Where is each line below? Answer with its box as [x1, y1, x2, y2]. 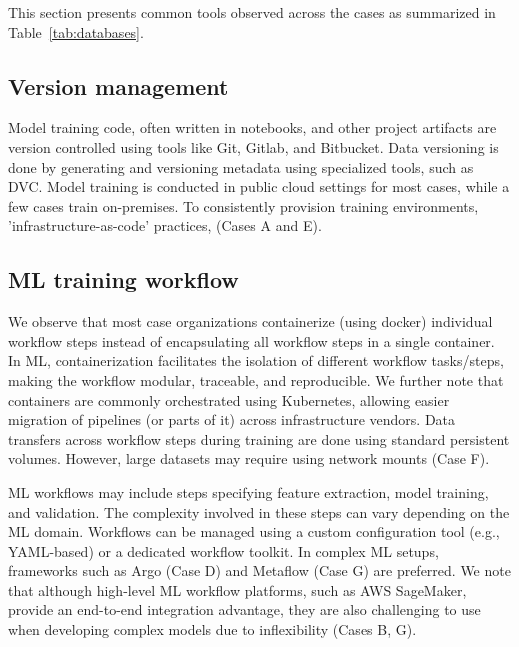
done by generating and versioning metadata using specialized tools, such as [8, 156, 474, 177]
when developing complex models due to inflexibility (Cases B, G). [8, 619, 417, 640]
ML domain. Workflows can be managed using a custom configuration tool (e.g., [8, 521, 500, 542]
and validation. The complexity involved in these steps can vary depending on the [8, 501, 510, 522]
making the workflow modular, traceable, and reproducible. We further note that [8, 369, 504, 390]
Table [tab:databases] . [8, 21, 144, 42]
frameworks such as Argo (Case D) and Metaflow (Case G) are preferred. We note [8, 560, 511, 581]
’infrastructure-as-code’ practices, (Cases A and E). [8, 215, 322, 236]
